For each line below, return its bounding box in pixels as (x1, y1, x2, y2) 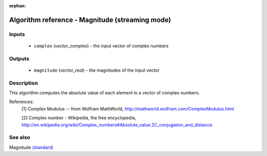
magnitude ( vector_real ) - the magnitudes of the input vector (34, 67, 160, 73)
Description (9, 79, 38, 86)
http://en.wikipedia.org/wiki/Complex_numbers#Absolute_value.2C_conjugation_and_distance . (21, 121, 214, 128)
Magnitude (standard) (9, 144, 54, 150)
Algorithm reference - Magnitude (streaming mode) (9, 15, 172, 24)
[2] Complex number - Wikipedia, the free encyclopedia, (21, 115, 136, 121)
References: (9, 99, 34, 105)
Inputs (9, 31, 25, 38)
